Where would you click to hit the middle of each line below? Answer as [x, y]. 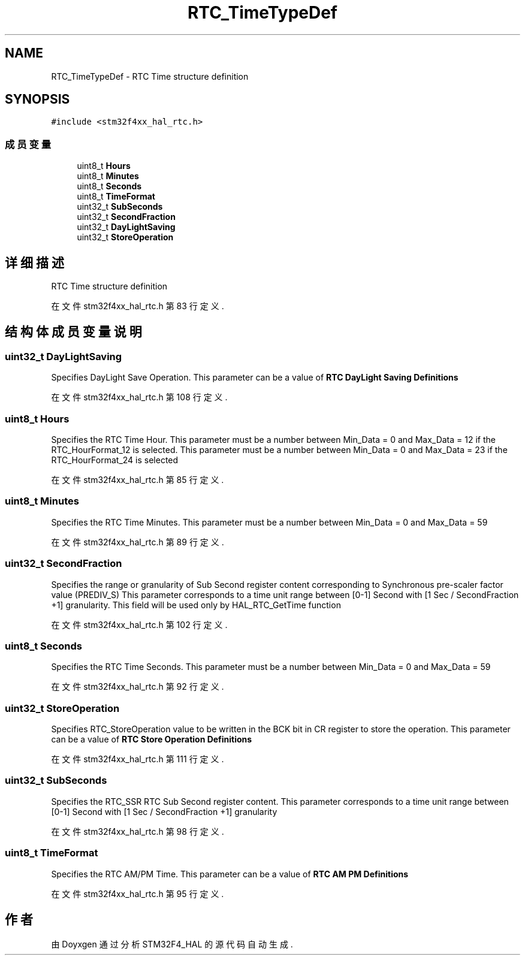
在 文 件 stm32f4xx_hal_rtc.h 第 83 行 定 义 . [138, 306]
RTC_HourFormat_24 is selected [115, 460]
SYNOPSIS [37, 99]
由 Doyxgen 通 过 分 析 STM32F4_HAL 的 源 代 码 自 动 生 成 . [172, 944]
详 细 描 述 [34, 262]
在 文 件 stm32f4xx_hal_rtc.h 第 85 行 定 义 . [138, 480]
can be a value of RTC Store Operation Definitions [152, 739]
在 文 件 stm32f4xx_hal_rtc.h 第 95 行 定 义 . [138, 893]
